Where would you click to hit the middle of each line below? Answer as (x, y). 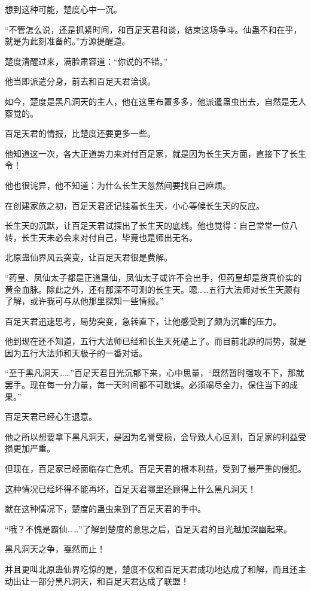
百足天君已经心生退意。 (51, 416)
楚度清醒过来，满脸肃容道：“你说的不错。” (86, 61)
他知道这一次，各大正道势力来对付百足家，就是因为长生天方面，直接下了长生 (155, 153)
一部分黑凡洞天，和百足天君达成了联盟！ (109, 581)
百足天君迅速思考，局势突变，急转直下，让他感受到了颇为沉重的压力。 (143, 321)
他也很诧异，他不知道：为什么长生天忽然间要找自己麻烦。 (118, 185)
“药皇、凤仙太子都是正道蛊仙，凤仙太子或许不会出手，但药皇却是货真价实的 (153, 277)
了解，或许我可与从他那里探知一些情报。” (84, 301)
